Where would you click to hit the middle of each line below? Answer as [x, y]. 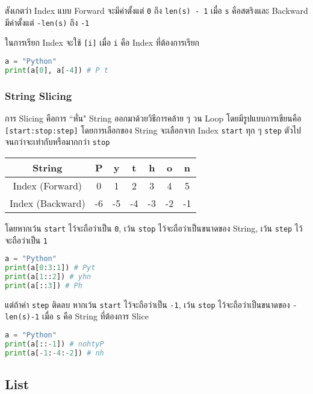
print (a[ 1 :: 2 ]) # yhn [48, 276]
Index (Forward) [48, 185]
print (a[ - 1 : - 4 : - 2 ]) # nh [54, 353]
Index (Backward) [48, 203]
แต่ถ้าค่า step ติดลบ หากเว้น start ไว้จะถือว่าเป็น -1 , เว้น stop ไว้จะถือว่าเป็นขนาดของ [147, 304]
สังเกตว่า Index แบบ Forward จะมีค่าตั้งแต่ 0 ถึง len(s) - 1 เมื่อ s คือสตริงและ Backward [156, 10]
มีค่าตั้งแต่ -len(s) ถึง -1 [47, 22]
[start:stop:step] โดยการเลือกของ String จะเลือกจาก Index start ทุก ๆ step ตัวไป [153, 130]
